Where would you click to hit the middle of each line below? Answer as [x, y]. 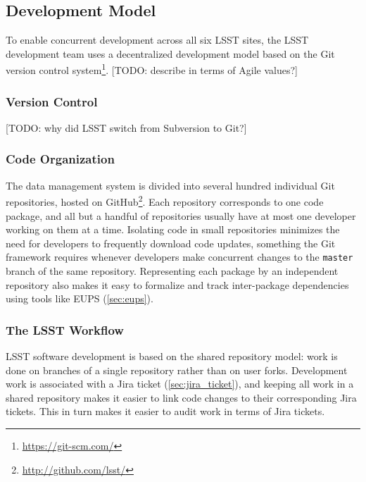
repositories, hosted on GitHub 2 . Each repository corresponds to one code [165, 200]
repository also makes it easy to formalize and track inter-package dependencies [177, 284]
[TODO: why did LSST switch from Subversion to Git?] [126, 127]
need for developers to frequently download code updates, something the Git [171, 243]
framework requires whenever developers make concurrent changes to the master [179, 257]
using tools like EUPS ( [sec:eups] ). [80, 298]
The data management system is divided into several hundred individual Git [170, 185]
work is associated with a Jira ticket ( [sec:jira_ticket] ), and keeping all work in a [180, 384]
